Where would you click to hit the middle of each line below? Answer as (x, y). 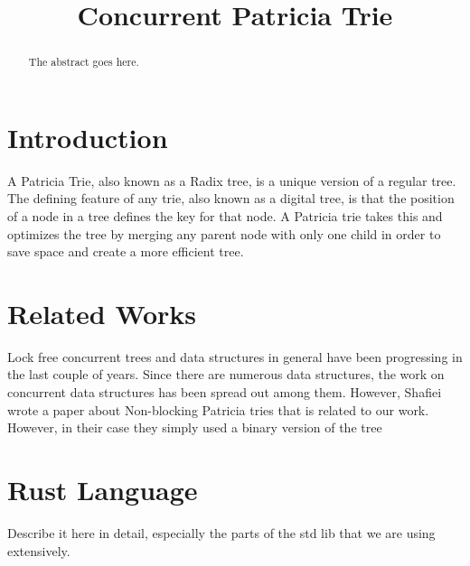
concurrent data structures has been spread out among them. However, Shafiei (225, 392)
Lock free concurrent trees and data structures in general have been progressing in (235, 356)
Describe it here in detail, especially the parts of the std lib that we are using (221, 532)
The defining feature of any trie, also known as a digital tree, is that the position (231, 198)
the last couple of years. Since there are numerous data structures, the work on (226, 374)
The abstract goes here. (84, 62)
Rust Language (103, 490)
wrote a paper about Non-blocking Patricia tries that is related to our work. (218, 409)
